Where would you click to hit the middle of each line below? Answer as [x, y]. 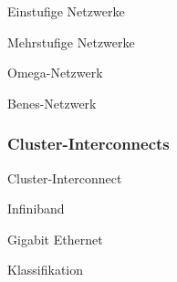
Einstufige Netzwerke [66, 11]
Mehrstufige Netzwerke [71, 42]
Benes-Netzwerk [52, 103]
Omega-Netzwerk [55, 73]
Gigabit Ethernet [55, 239]
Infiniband [36, 209]
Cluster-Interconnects [88, 144]
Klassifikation [46, 270]
